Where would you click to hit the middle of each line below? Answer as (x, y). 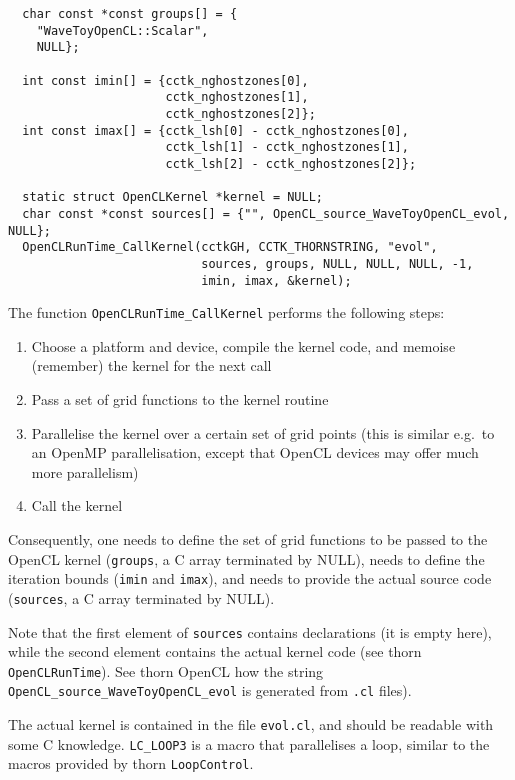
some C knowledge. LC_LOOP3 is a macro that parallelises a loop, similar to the (249, 743)
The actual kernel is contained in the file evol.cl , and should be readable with (251, 724)
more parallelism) (85, 471)
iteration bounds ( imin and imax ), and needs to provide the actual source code (250, 578)
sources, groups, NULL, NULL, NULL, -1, (337, 263)
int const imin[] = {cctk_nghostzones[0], (165, 80)
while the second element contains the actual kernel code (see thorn (215, 651)
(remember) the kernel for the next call (151, 365)
